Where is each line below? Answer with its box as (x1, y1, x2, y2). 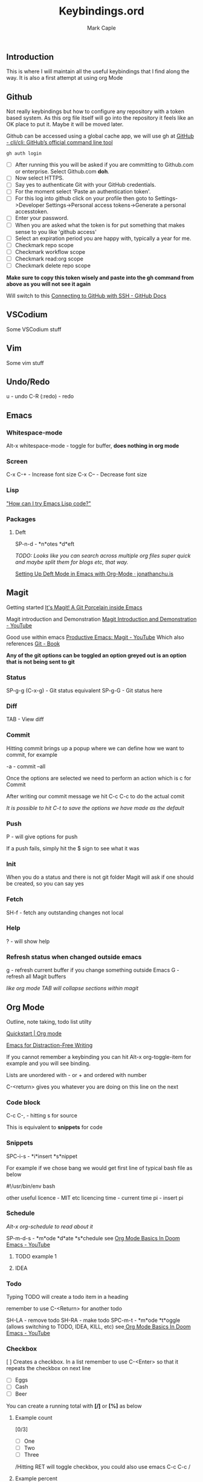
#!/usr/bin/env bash (6, 1182, 56, 1189)
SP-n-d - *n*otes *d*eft (14, 540, 74, 548)
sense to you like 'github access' (14, 228, 97, 235)
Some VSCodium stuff (6, 325, 62, 333)
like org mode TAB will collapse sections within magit (6, 985, 139, 992)
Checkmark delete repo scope (14, 262, 91, 269)
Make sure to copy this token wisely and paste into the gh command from (6, 274, 195, 281)
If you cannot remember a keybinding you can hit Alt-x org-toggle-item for (6, 1053, 192, 1060)
